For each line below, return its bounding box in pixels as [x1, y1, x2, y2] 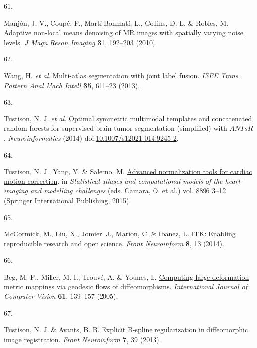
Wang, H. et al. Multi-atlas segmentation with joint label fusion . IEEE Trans [4, 70, 238, 80]
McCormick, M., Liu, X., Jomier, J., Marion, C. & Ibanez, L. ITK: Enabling [4, 229, 236, 239]
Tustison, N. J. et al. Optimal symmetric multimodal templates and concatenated [4, 113, 252, 123]
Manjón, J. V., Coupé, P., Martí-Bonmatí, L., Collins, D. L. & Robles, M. [4, 17, 229, 28]
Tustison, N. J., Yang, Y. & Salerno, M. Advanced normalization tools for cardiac [4, 166, 252, 176]
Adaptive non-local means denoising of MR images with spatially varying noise [4, 27, 243, 38]
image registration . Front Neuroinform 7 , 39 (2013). [4, 334, 161, 344]
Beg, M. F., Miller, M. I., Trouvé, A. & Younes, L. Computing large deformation [4, 271, 249, 282]
